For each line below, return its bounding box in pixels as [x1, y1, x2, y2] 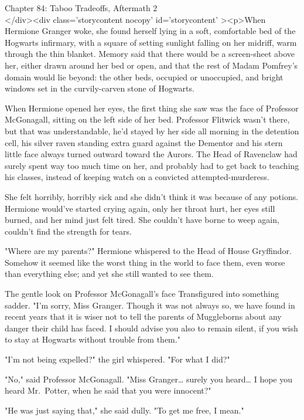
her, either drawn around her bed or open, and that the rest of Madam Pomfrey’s [5, 59, 298, 71]
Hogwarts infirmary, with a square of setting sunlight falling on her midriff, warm [5, 36, 297, 48]
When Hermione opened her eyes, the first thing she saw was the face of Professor [5, 101, 299, 114]
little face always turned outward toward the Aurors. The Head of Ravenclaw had [5, 148, 298, 160]
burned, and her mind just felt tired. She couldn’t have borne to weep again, [5, 214, 279, 226]
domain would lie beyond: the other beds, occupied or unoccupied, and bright [5, 70, 283, 83]
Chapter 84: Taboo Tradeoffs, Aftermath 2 [5, 2, 158, 13]
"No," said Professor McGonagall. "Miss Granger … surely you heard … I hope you [5, 372, 292, 385]
